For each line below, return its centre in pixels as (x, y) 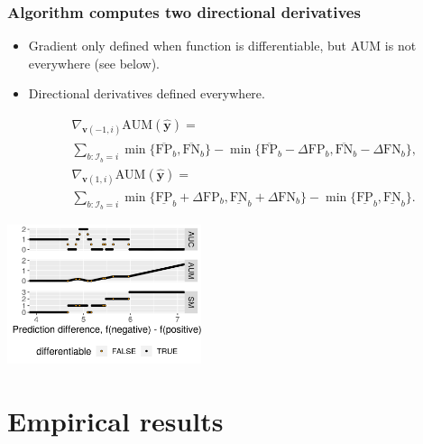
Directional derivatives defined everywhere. (147, 93)
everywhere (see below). (94, 63)
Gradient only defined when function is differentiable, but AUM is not (222, 46)
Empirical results (115, 420)
